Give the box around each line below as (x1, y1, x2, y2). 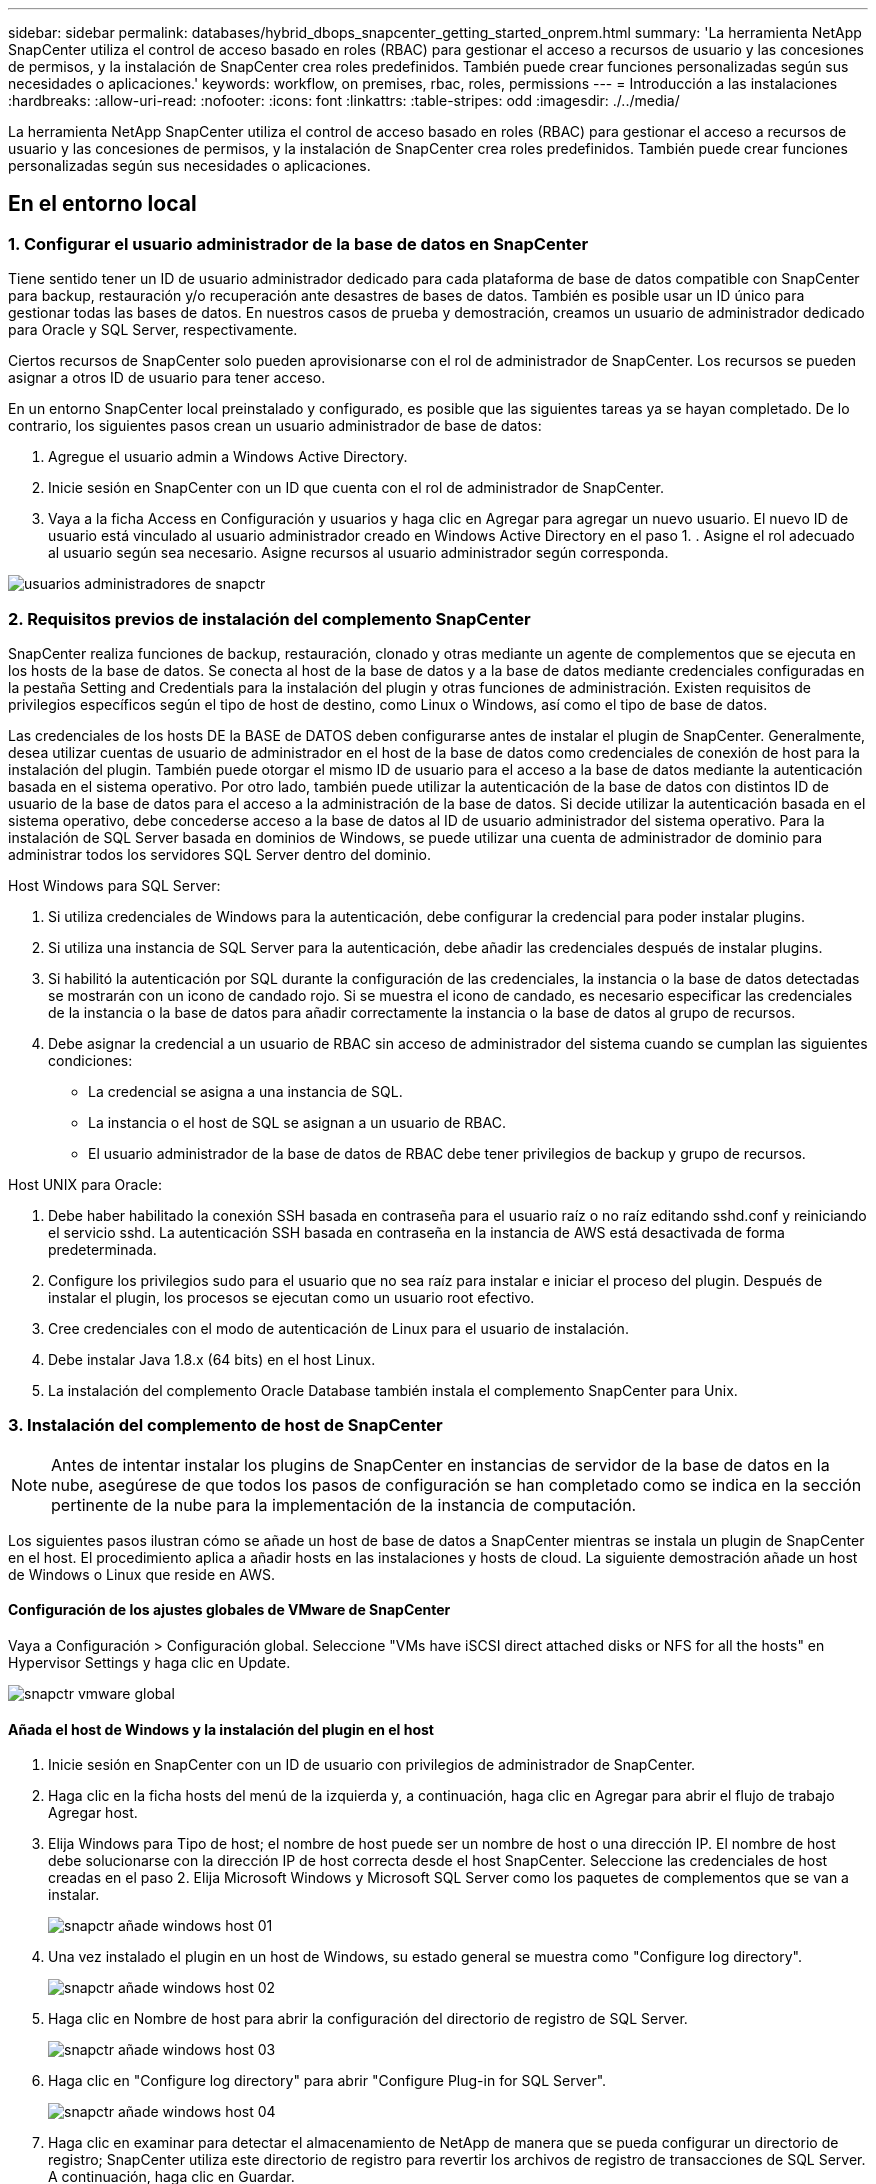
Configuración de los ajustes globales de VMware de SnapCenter (8, 1601, 451, 1619)
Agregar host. (48, 1804, 138, 1822)
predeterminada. (48, 1240, 157, 1258)
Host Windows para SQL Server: (8, 876, 221, 894)
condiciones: (48, 1051, 133, 1069)
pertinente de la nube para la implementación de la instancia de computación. (51, 1494, 637, 1515)
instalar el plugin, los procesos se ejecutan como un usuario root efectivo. (48, 1288, 535, 1306)
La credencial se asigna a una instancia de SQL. (88, 1082, 403, 1100)
